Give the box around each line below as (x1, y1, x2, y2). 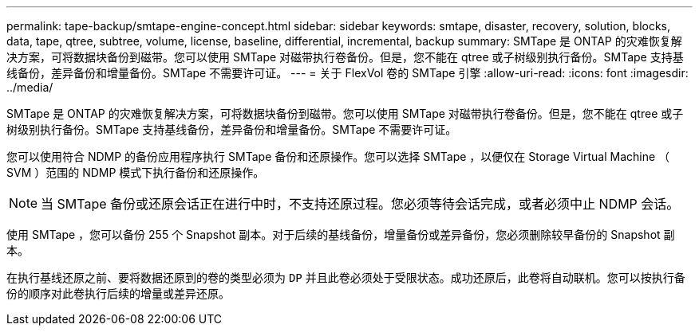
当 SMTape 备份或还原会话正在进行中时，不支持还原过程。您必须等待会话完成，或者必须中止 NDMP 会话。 (41, 196, 680, 212)
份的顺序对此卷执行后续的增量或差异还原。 (6, 287, 230, 300)
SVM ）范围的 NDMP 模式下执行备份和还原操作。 (6, 166, 265, 179)
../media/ (6, 80, 53, 94)
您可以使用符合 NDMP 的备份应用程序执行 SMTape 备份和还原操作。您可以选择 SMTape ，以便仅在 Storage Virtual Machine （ (6, 150, 670, 163)
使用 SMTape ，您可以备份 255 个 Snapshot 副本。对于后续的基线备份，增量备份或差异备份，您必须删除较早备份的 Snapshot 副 (6, 228, 675, 241)
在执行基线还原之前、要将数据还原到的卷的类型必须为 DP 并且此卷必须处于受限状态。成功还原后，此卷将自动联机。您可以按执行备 (6, 271, 685, 284)
